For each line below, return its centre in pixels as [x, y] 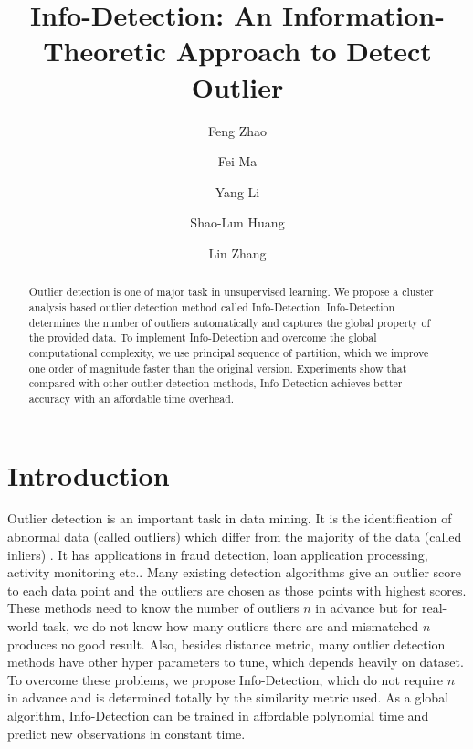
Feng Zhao [237, 130]
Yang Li [237, 191]
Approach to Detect [304, 51]
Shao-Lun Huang [237, 222]
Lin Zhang [237, 253]
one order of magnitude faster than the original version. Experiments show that [218, 368]
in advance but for [367, 608]
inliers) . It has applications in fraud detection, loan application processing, [218, 554]
